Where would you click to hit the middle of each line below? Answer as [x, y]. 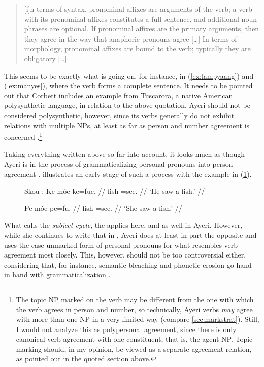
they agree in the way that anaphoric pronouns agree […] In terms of [130, 38]
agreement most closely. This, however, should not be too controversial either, [125, 255]
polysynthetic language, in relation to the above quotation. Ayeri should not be [127, 105]
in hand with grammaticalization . [57, 274]
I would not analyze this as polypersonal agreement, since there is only [126, 329]
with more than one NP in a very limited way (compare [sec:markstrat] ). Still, [138, 319]
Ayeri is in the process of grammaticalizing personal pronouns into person [119, 163]
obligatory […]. [46, 58]
